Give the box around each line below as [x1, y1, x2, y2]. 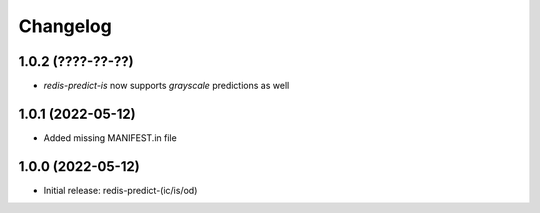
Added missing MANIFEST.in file [43, 131, 177, 144]
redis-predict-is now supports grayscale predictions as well [43, 80, 290, 92]
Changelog [18, 15, 112, 37]
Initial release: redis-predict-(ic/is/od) [43, 184, 198, 196]
